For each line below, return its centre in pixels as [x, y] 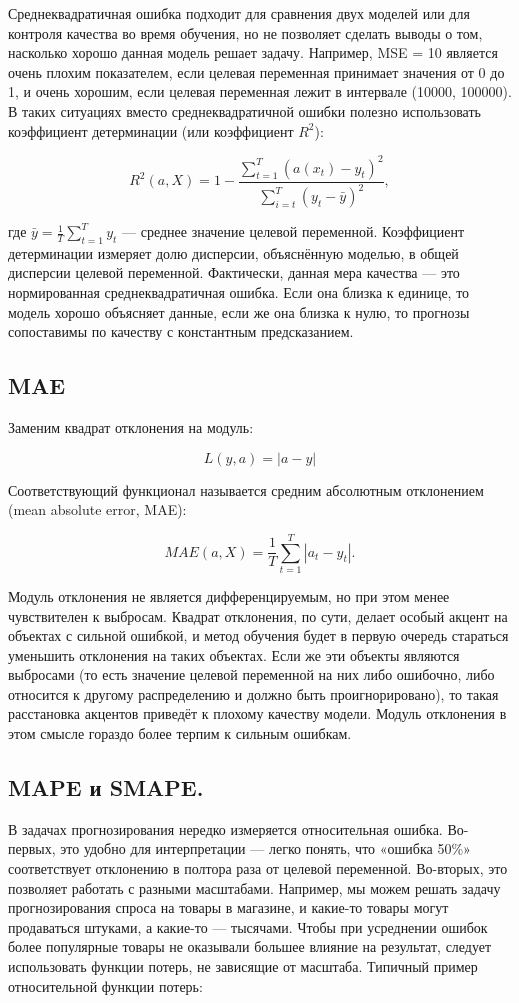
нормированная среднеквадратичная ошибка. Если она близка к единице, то [239, 292]
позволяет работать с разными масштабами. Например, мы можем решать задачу [254, 887]
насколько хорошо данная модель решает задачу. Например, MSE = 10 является [253, 52]
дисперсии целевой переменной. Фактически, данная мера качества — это [234, 272]
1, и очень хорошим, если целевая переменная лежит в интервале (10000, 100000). [260, 91]
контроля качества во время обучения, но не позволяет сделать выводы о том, [245, 32]
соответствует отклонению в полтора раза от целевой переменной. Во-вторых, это [258, 868]
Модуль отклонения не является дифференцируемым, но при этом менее [229, 595]
